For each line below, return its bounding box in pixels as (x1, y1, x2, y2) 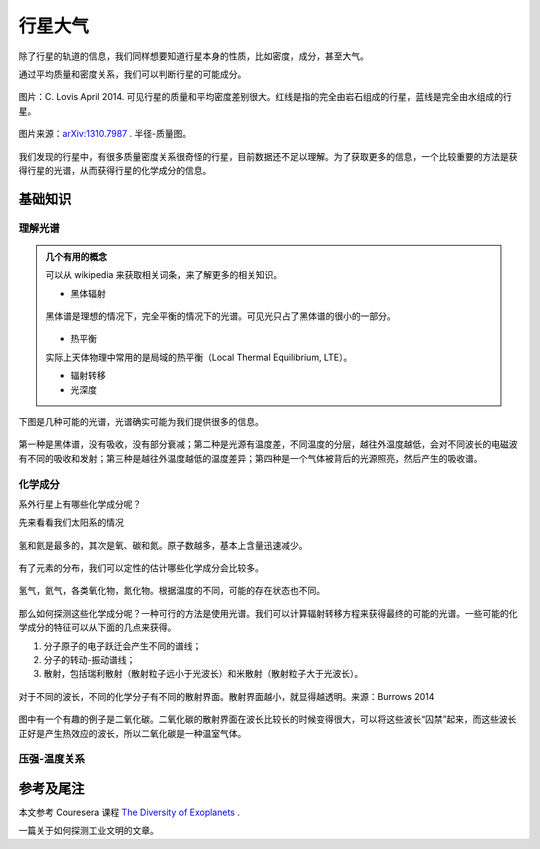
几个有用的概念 (45, 250, 107, 262)
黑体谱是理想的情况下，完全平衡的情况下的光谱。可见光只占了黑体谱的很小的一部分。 (45, 310, 396, 322)
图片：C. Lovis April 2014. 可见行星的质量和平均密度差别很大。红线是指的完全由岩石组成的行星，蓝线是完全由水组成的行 (18, 91, 512, 103)
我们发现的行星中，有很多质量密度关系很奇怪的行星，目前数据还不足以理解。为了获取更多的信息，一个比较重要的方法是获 (18, 150, 518, 162)
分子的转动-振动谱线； (43, 654, 136, 666)
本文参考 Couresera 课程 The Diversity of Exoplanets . (18, 806, 240, 819)
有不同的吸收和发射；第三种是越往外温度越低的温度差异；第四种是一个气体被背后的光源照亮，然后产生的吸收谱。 (18, 452, 483, 464)
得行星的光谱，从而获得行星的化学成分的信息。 (18, 164, 212, 176)
